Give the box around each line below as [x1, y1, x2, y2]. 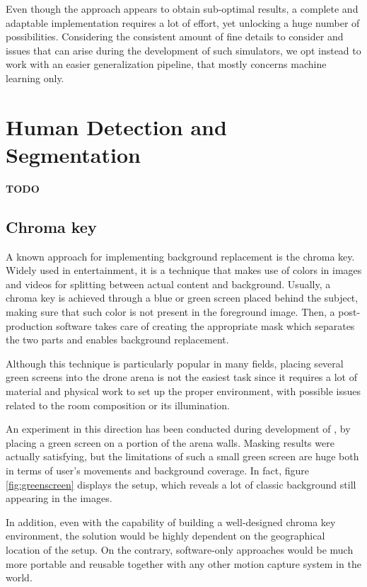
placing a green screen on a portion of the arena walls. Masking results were [6, 435, 334, 450]
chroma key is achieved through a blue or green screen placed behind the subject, [6, 290, 359, 305]
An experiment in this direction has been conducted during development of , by [6, 421, 351, 436]
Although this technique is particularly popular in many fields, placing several [6, 355, 344, 370]
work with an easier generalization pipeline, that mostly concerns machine [6, 57, 327, 72]
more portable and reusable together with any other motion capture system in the [6, 556, 361, 571]
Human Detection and [6, 112, 227, 141]
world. [6, 570, 33, 585]
